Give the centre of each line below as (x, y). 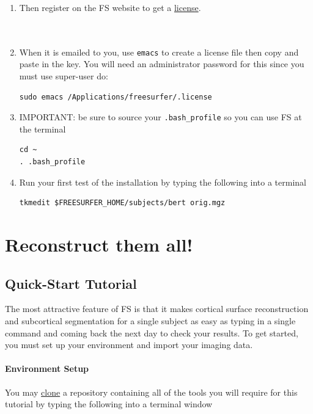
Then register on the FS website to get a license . (110, 7)
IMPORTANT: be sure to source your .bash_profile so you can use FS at (160, 117)
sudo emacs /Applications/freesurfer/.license (116, 97)
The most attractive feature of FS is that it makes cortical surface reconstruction (157, 309)
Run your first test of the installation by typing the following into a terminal (163, 182)
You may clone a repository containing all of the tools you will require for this (151, 392)
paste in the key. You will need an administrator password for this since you (162, 64)
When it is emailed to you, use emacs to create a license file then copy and (159, 52)
